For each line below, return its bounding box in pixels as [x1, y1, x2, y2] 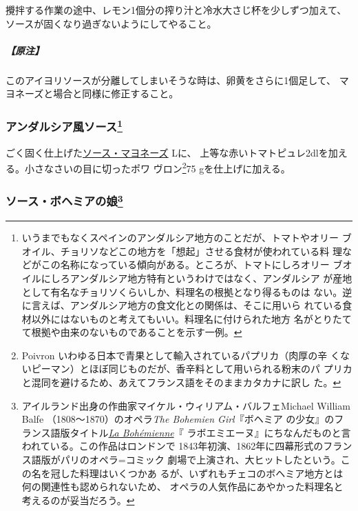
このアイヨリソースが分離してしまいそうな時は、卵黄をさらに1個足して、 [6, 72, 337, 87]
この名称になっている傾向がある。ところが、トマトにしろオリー [41, 257, 330, 272]
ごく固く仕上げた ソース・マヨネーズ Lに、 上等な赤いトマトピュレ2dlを [6, 145, 328, 159]
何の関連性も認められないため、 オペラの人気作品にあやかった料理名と [21, 479, 344, 494]
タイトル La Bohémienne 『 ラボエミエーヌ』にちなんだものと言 [70, 425, 351, 439]
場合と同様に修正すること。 [53, 86, 179, 101]
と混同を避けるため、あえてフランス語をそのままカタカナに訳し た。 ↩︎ [21, 375, 341, 390]
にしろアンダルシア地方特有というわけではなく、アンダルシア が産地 [41, 270, 352, 285]
